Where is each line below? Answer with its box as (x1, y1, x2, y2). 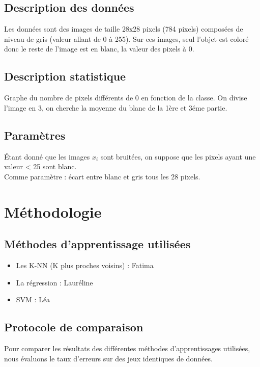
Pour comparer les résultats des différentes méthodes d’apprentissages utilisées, (4, 343, 250, 353)
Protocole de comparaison (4, 319, 143, 335)
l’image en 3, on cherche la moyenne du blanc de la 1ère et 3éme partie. (4, 102, 227, 113)
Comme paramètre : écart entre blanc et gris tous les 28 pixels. (4, 171, 200, 181)
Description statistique (4, 68, 126, 84)
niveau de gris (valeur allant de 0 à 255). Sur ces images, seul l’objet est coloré (4, 33, 249, 44)
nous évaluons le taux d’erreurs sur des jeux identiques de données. (4, 353, 213, 363)
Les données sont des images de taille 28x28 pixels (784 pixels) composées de (4, 23, 243, 34)
